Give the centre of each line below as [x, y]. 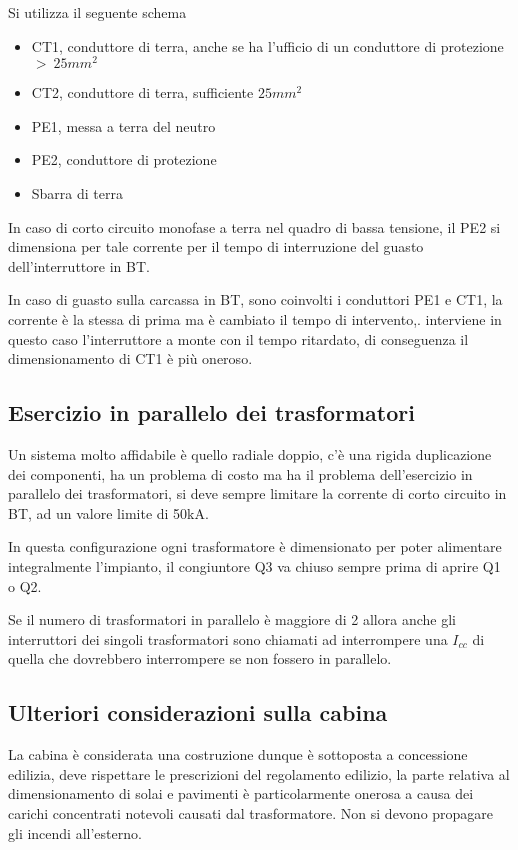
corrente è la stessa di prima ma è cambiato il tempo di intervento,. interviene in [255, 319]
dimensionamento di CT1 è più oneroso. [130, 358]
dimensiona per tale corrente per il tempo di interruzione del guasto [216, 246]
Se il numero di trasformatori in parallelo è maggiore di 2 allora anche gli [232, 619]
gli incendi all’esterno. [75, 832]
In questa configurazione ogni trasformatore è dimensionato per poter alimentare [255, 546]
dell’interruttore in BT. [79, 265]
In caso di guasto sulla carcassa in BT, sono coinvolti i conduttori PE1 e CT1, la [255, 299]
